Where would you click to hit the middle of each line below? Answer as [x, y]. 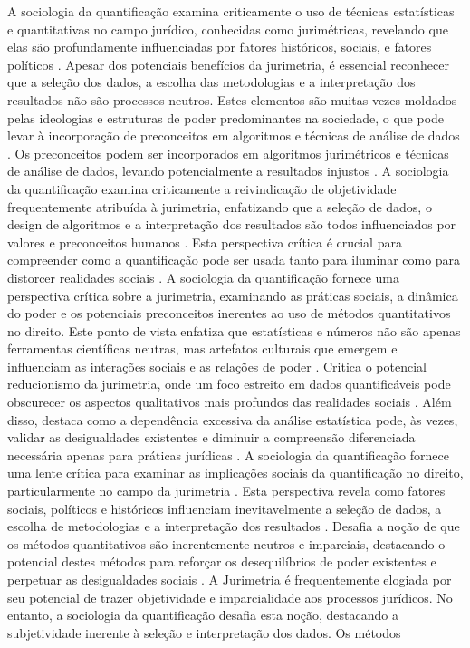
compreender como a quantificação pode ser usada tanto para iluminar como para [234, 260]
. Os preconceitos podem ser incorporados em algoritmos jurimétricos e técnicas [228, 153]
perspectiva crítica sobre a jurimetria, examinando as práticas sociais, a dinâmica [233, 295]
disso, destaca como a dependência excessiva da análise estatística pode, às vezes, [233, 419]
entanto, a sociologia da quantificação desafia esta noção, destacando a [203, 615]
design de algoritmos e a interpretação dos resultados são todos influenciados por [232, 224]
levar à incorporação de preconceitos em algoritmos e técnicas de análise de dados [234, 135]
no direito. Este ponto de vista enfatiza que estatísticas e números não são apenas [234, 330]
